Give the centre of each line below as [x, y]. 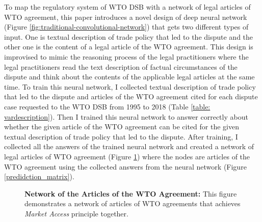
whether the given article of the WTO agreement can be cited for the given [122, 127]
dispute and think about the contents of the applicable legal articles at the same [129, 77]
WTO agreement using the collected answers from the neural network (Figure [125, 166]
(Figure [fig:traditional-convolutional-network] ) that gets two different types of [126, 27]
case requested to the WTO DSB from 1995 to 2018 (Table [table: [107, 106]
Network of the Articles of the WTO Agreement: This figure [131, 193]
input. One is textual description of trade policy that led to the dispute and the [129, 36]
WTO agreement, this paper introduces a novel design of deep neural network [126, 17]
